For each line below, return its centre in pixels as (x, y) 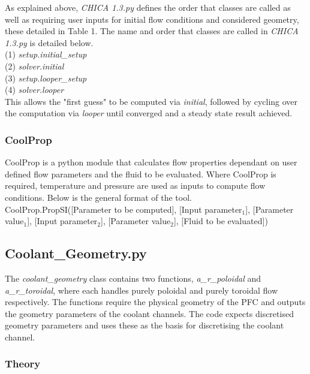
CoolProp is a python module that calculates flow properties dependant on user (151, 162)
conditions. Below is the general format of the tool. (98, 197)
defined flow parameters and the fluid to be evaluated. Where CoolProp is (141, 174)
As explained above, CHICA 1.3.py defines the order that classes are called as (148, 7)
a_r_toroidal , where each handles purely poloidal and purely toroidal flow (141, 290)
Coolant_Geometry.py (76, 253)
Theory (23, 364)
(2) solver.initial (34, 66)
